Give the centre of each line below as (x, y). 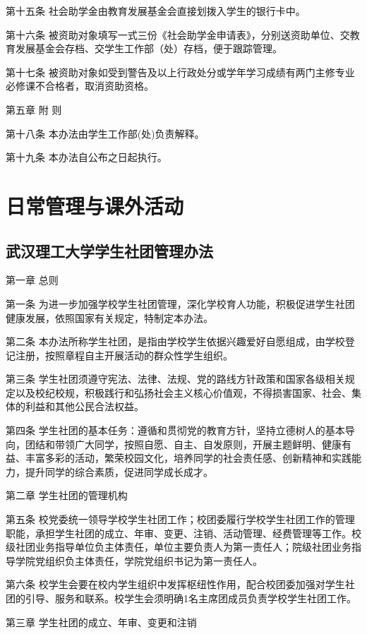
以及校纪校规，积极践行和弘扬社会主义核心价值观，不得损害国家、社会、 (183, 392)
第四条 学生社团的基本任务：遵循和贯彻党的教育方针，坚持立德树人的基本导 (180, 430)
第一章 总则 (32, 280)
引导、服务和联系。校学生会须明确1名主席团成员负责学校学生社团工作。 (191, 598)
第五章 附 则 (34, 109)
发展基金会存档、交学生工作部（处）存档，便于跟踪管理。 (149, 48)
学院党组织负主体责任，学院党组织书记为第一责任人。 (139, 560)
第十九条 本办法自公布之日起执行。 (86, 157)
